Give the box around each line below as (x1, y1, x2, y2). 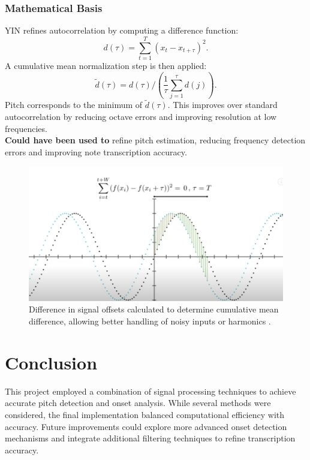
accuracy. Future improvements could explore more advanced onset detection (5, 420, 287, 432)
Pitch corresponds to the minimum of (5, 98, 143, 111)
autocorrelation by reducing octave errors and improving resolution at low (5, 110, 277, 123)
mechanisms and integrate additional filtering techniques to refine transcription (5, 432, 296, 444)
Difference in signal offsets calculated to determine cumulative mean (29, 303, 279, 315)
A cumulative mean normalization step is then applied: (5, 59, 207, 71)
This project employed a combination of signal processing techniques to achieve (5, 384, 296, 397)
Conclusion (5, 350, 98, 374)
